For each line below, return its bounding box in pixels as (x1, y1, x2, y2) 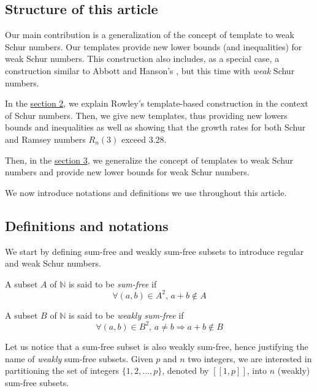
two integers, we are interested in (188, 352, 312, 365)
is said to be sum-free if (68, 277, 157, 290)
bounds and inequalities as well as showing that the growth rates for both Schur (5, 121, 306, 134)
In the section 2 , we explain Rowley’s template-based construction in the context (5, 97, 308, 110)
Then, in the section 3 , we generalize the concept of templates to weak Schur (5, 153, 293, 166)
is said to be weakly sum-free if (69, 308, 184, 321)
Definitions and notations (5, 216, 169, 235)
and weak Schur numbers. (5, 257, 101, 270)
